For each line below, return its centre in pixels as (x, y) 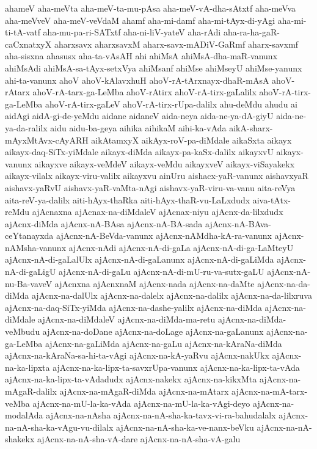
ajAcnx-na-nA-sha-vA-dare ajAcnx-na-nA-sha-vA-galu (139, 439)
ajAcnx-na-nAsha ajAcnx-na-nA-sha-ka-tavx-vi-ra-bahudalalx (161, 415)
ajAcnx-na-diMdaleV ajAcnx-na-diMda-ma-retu (127, 319)
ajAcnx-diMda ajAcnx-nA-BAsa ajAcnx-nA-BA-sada (104, 223)
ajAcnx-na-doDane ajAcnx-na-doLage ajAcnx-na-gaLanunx (153, 331)
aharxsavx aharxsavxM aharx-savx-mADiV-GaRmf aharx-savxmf (176, 44)
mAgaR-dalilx (31, 391)
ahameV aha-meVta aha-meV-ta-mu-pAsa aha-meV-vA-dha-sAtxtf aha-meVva (151, 8)
